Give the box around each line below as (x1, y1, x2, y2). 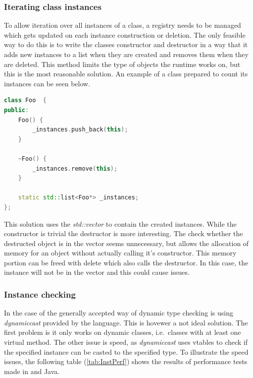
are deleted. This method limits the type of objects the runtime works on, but (4, 59, 241, 69)
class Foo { (4, 97, 47, 104)
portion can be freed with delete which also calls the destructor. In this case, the (4, 257, 249, 267)
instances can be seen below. (4, 78, 91, 88)
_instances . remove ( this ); (32, 165, 118, 172)
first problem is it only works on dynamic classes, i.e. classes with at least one (4, 327, 241, 337)
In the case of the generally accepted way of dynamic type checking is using (4, 308, 233, 318)
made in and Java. (4, 366, 60, 376)
